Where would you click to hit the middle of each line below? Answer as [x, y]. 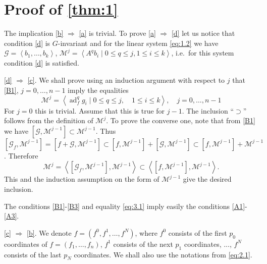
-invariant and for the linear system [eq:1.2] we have [138, 43]
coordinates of [26, 244]
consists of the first [198, 232]
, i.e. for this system [203, 53]
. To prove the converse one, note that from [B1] [181, 120]
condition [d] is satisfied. [42, 63]
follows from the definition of [49, 120]
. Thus [106, 130]
